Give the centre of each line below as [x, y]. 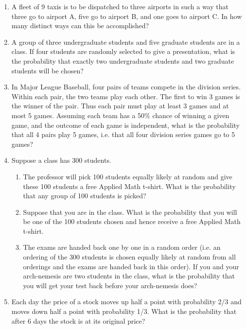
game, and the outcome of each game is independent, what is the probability [125, 125]
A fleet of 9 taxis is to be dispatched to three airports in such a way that [120, 6]
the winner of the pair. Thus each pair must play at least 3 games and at [120, 106]
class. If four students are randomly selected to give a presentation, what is [123, 51]
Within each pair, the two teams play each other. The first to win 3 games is [126, 96]
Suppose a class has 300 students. [61, 160]
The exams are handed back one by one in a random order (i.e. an [122, 247]
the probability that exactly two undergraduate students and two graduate [123, 61]
